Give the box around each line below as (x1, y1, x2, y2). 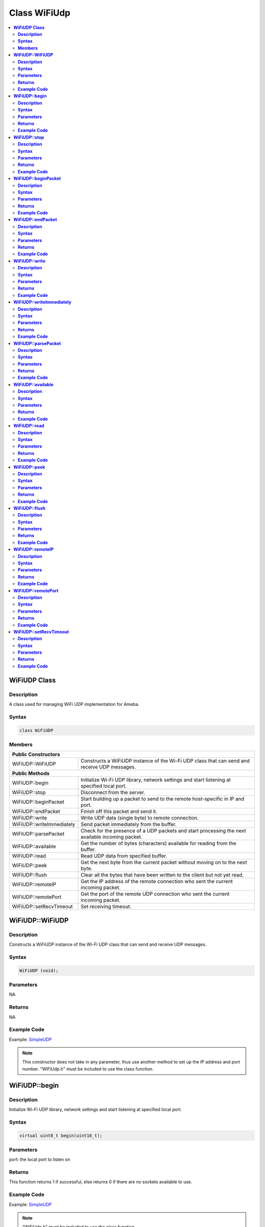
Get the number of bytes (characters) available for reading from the (80, 840, 237, 847)
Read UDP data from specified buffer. (80, 853, 167, 859)
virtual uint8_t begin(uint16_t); (19, 1133, 103, 1138)
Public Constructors (12, 751, 60, 758)
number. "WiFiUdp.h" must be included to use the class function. (22, 1066, 154, 1072)
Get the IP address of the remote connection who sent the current (80, 878, 233, 885)
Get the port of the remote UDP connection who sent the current (80, 891, 230, 898)
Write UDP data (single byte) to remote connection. (80, 815, 199, 822)
